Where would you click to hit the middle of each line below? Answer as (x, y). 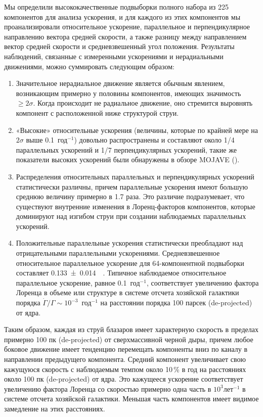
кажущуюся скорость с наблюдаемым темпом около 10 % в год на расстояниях (125, 369)
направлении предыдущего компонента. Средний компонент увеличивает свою (125, 359)
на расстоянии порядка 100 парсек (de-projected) (176, 303)
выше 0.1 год (47, 140)
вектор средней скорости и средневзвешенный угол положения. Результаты (119, 46)
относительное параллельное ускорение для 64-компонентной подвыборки (130, 263)
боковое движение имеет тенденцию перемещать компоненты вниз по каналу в (126, 349)
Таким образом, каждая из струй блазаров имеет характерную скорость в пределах (131, 329)
